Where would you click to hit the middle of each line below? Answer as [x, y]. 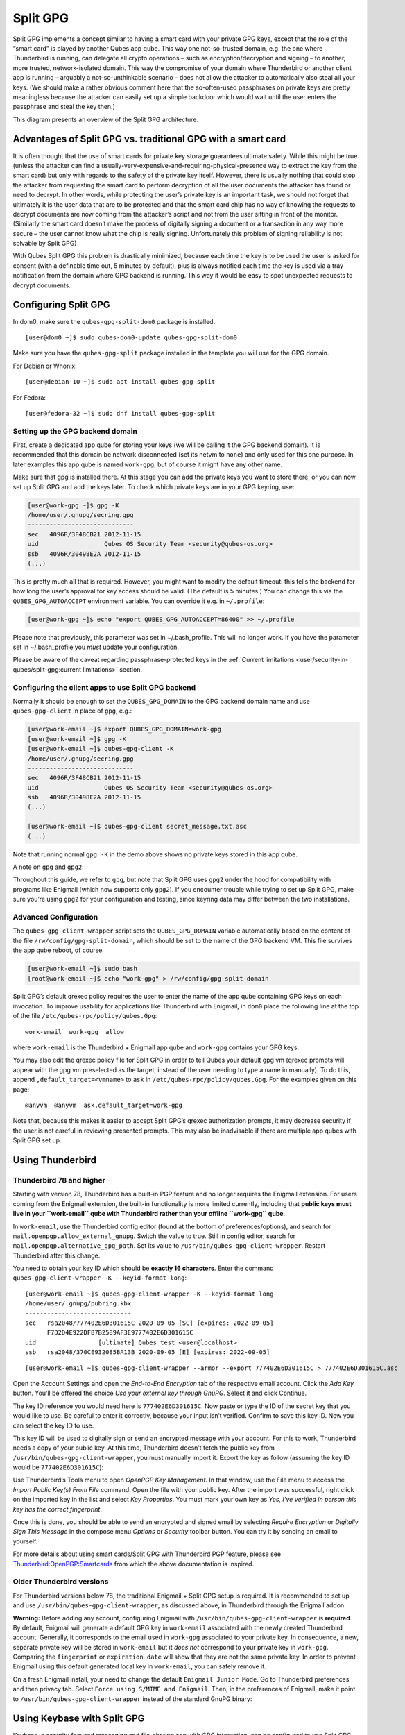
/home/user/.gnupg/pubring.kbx [78, 1304]
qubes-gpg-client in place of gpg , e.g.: [72, 711]
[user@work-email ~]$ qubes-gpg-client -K [101, 749]
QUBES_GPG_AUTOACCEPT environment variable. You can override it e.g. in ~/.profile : [139, 601]
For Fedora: [29, 397]
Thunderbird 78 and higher [59, 1180]
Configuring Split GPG [61, 305]
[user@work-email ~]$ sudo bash [83, 969]
